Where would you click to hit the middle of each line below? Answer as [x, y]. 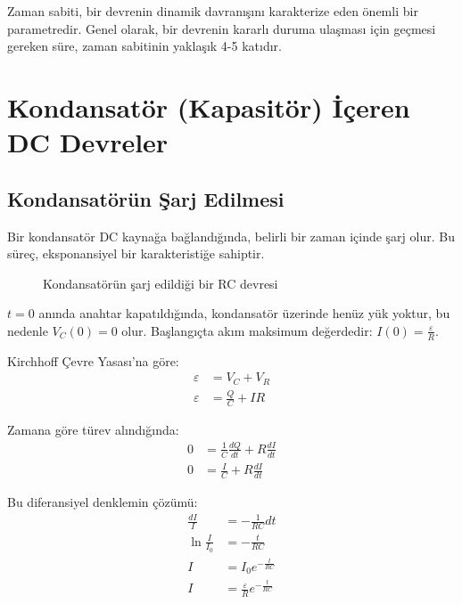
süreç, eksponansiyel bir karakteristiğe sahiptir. [136, 253]
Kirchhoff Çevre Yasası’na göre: [93, 360]
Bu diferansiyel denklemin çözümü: [103, 502]
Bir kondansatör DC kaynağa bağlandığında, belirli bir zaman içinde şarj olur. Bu [231, 236]
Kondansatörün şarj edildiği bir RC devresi [161, 283]
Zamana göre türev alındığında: [93, 429]
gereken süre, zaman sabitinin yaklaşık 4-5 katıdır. [144, 46]
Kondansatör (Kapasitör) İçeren [209, 106]
